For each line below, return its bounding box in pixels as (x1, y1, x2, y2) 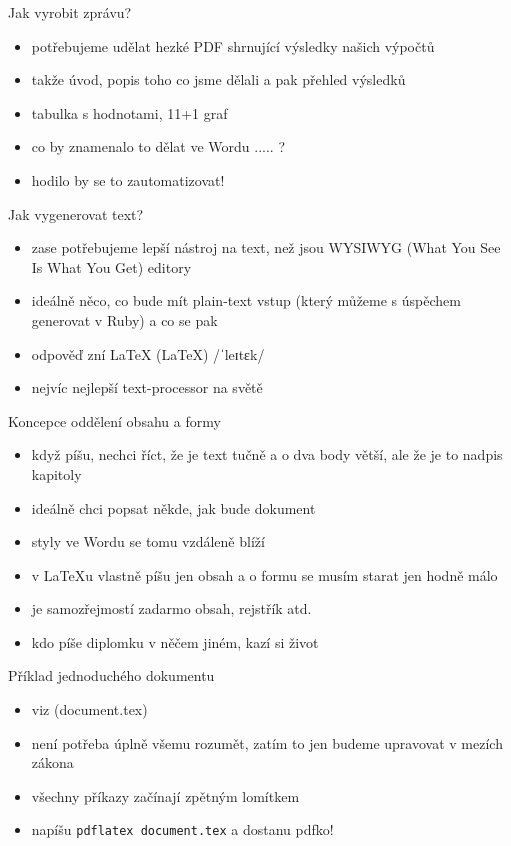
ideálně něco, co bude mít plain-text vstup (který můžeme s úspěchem (31, 290, 461, 311)
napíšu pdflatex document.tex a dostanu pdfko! (31, 819, 334, 840)
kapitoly (31, 463, 82, 484)
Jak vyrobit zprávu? (8, 2, 132, 22)
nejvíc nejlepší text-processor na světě (31, 377, 263, 398)
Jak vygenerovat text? (8, 203, 144, 224)
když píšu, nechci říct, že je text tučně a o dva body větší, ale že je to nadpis (31, 444, 503, 465)
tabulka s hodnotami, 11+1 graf (31, 102, 228, 123)
